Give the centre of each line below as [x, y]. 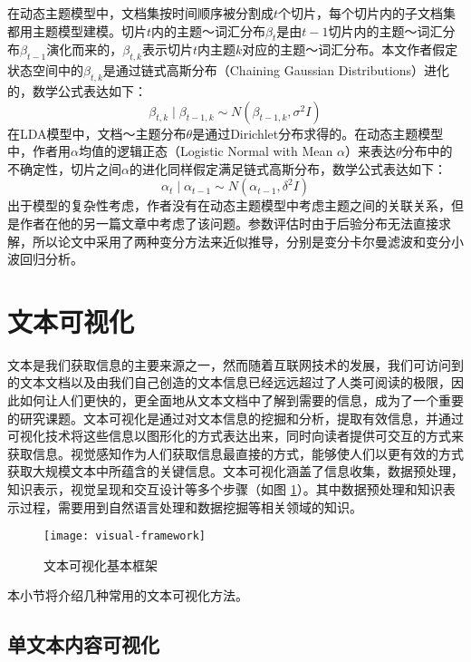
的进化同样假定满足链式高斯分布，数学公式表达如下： [288, 168]
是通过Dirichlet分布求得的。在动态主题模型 [318, 133]
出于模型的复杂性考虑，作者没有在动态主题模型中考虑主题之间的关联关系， [229, 205]
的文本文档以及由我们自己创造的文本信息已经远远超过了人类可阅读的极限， [229, 382]
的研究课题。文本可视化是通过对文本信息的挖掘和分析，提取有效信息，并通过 [235, 418]
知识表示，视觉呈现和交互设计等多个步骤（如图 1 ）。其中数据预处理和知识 [225, 489]
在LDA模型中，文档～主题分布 [97, 133]
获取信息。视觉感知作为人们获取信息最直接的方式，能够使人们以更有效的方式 [235, 453]
